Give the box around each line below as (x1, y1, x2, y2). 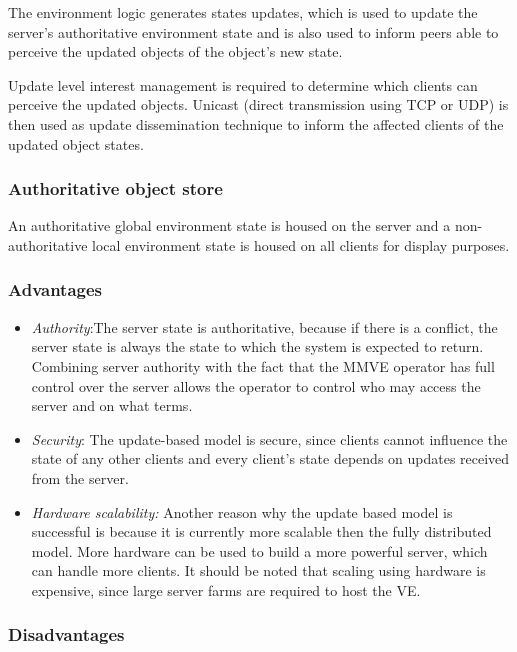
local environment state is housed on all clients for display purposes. (92, 234, 510, 255)
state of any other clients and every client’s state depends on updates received (31, 448, 510, 469)
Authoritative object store (8, 176, 223, 201)
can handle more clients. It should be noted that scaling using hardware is (31, 560, 486, 581)
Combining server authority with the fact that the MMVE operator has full (31, 355, 495, 376)
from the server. (31, 467, 129, 488)
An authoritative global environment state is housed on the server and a (8, 215, 451, 236)
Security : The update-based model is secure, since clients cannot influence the (31, 428, 508, 449)
